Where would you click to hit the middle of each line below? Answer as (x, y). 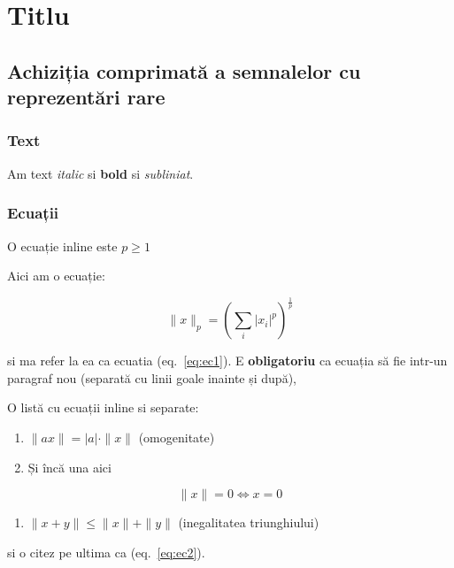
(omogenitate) (177, 437)
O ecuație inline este (62, 246)
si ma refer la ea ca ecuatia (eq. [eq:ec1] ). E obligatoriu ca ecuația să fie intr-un (227, 361)
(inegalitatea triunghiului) (249, 522)
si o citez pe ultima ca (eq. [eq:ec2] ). (106, 552)
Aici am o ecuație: (56, 276)
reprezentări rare (86, 97)
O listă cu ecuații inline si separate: (103, 407)
